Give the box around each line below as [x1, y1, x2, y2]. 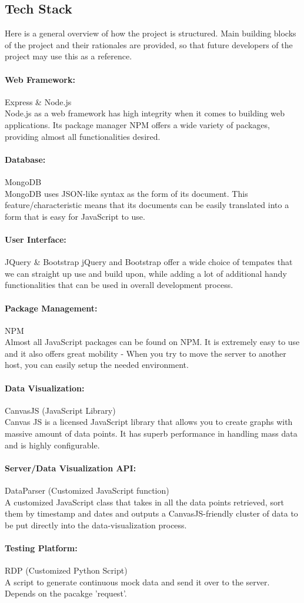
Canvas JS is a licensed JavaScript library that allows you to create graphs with [5, 416, 293, 428]
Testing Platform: [5, 542, 78, 554]
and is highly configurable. [5, 438, 100, 451]
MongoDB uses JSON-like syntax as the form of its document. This [5, 187, 248, 199]
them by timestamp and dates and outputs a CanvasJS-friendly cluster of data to [5, 507, 298, 520]
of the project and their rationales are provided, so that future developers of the [5, 38, 293, 51]
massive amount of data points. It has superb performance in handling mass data [5, 427, 298, 440]
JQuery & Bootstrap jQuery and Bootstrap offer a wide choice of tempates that [5, 256, 293, 268]
